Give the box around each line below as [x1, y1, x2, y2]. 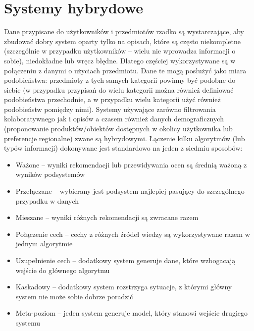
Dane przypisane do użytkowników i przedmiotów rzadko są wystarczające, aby [4, 26, 244, 37]
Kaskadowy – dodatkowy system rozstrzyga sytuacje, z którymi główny [15, 281, 232, 292]
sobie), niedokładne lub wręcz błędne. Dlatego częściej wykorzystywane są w [4, 55, 236, 65]
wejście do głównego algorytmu [15, 265, 110, 275]
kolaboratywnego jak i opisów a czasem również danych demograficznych [4, 113, 224, 124]
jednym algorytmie [15, 238, 73, 249]
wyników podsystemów [15, 169, 85, 179]
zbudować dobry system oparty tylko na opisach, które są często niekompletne [4, 36, 241, 46]
